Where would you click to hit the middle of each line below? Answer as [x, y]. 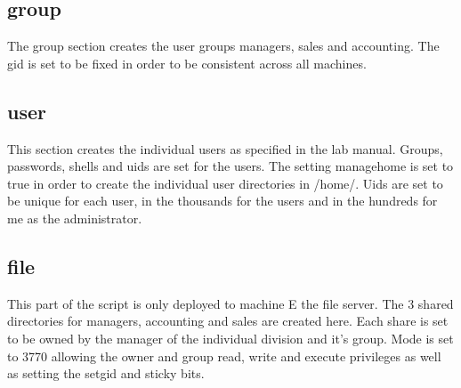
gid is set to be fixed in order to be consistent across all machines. [187, 63]
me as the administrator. [75, 218]
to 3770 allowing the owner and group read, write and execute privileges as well [224, 356]
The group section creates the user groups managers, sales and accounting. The [223, 46]
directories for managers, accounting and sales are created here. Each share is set [228, 321]
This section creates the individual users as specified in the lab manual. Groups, [225, 148]
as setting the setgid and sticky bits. [106, 373]
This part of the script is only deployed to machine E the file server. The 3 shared [230, 303]
